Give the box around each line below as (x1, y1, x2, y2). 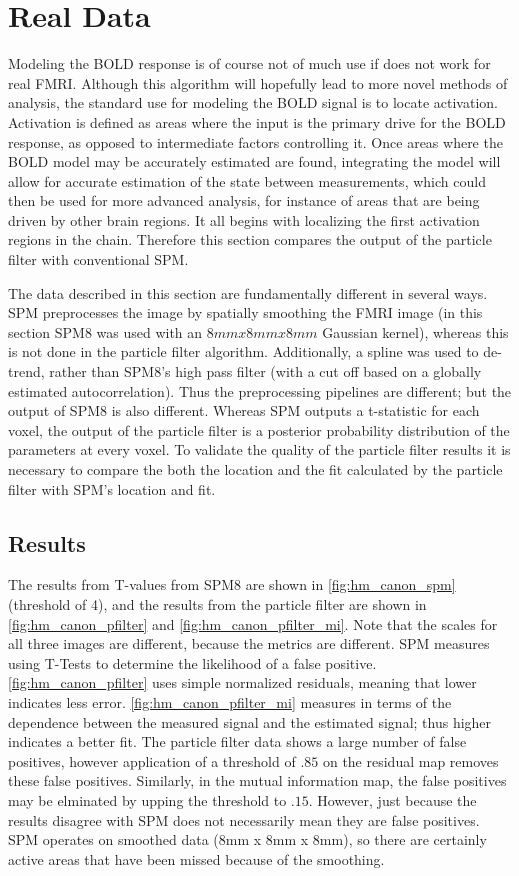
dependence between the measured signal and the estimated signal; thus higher (8, 711, 492, 732)
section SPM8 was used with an (8, 321, 203, 342)
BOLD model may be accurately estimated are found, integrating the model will (8, 151, 501, 172)
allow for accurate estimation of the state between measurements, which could (8, 170, 486, 191)
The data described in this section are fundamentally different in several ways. (8, 282, 488, 303)
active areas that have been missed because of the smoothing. (8, 848, 385, 869)
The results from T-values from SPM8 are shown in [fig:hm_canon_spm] (8, 574, 456, 595)
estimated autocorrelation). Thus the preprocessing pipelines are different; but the (8, 380, 512, 401)
